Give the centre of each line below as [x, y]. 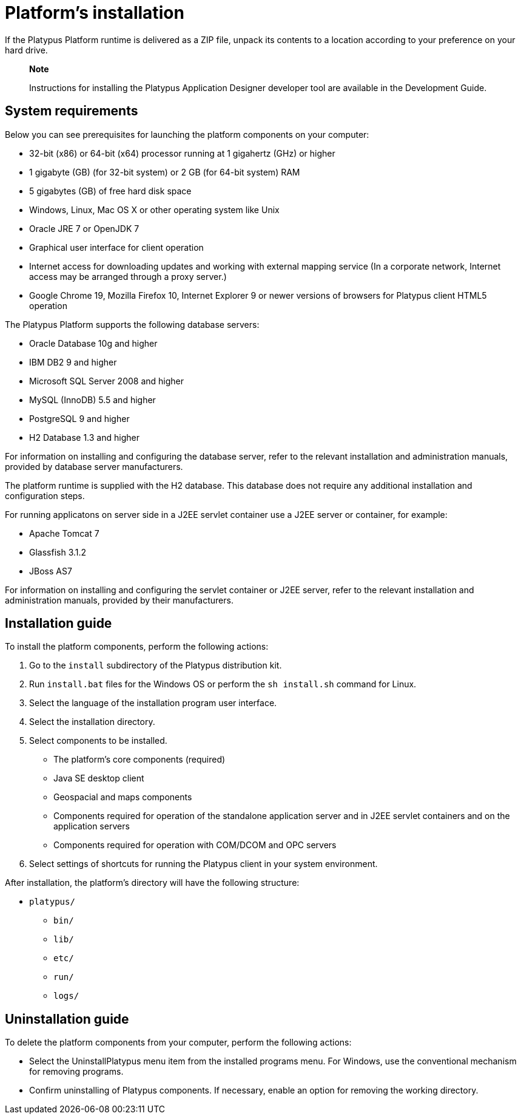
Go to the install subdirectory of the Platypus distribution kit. [156, 665]
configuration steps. [45, 495]
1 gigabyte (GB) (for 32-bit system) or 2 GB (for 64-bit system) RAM [165, 172]
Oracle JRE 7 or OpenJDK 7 [84, 228]
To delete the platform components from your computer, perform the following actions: [178, 1042]
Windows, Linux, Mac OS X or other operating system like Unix [154, 209]
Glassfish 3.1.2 [58, 552]
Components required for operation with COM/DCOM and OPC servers [195, 845]
